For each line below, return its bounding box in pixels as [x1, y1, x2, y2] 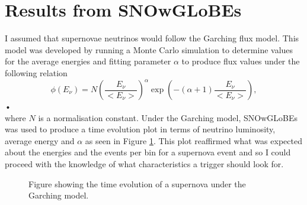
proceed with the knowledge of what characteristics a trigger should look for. [5, 157, 284, 170]
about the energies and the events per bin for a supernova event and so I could [5, 146, 291, 158]
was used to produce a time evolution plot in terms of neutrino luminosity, [5, 123, 276, 135]
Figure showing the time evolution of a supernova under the [28, 177, 246, 190]
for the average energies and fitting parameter [5, 55, 171, 67]
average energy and [5, 134, 75, 147]
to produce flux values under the [181, 55, 300, 67]
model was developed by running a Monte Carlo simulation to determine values [5, 43, 293, 56]
